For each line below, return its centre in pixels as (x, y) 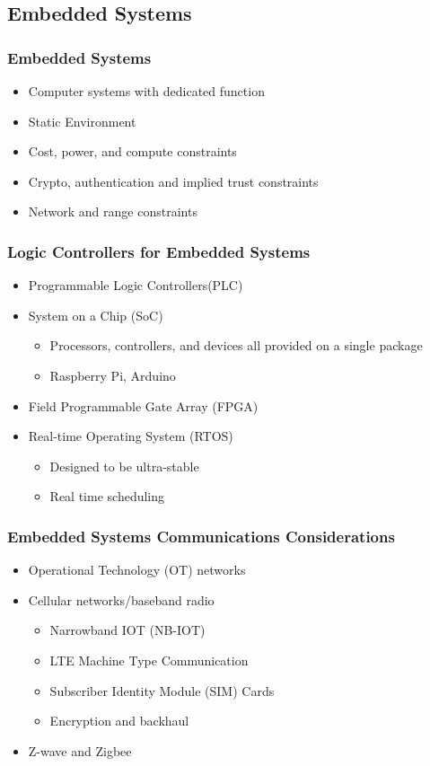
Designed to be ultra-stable (124, 466)
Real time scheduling (107, 496)
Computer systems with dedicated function (146, 91)
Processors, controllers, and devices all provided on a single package (236, 345)
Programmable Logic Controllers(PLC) (136, 285)
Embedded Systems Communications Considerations (201, 536)
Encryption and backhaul (119, 721)
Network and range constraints (113, 211)
